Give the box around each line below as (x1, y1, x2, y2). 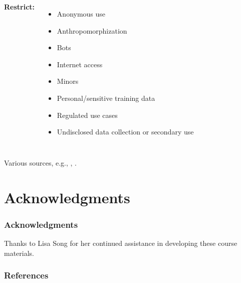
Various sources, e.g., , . (4, 157, 77, 168)
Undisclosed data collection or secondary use (57, 126, 194, 137)
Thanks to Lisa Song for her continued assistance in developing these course (4, 237, 237, 248)
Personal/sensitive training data (57, 92, 155, 103)
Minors (57, 76, 79, 86)
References (4, 269, 49, 281)
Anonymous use (57, 9, 106, 19)
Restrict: (4, 2, 35, 12)
